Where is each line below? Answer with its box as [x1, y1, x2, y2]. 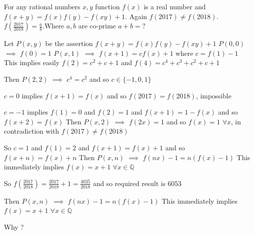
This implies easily [4, 57, 60, 68]
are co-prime [78, 21, 116, 31]
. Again [125, 11, 147, 21]
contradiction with [4, 126, 59, 136]
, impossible [196, 90, 231, 100]
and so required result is [93, 178, 166, 188]
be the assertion [45, 38, 93, 48]
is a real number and [143, 1, 206, 11]
